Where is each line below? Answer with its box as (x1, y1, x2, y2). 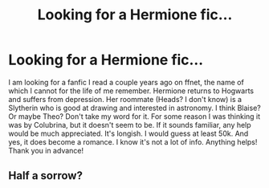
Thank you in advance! (8, 145, 84, 155)
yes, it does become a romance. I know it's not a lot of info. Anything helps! (8, 137, 258, 146)
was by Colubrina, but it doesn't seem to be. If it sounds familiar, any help (8, 120, 251, 129)
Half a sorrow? (8, 169, 83, 182)
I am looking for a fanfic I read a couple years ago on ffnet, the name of (8, 77, 245, 87)
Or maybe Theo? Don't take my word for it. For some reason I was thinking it (8, 111, 261, 121)
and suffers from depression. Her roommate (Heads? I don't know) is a (8, 94, 243, 104)
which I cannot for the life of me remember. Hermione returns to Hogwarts (8, 86, 255, 96)
